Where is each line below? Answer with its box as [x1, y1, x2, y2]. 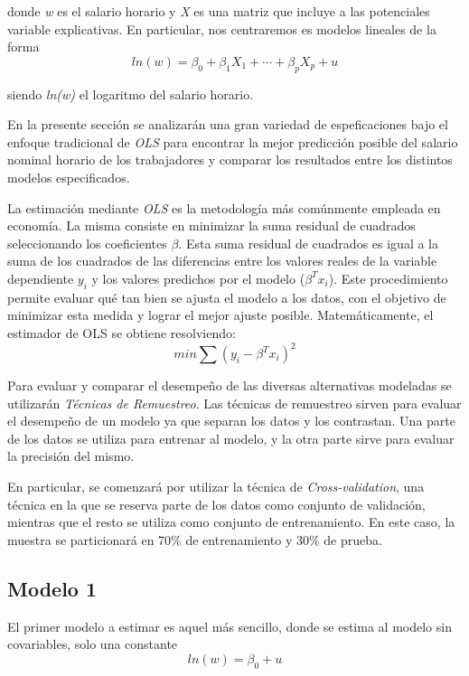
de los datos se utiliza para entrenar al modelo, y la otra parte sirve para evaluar [7, 428, 455, 447]
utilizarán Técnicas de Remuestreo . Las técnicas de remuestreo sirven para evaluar [7, 393, 462, 412]
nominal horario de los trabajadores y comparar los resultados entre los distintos [7, 150, 453, 169]
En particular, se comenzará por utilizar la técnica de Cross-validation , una [7, 476, 425, 495]
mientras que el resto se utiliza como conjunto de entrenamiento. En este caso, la [7, 512, 455, 531]
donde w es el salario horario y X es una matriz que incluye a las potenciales [7, 2, 430, 20]
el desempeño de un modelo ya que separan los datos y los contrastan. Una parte [7, 411, 455, 430]
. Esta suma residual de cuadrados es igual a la [178, 233, 439, 252]
